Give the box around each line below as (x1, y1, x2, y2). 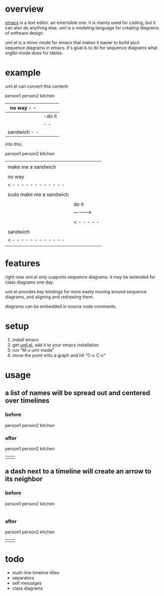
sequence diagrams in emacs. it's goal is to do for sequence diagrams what (5, 45, 158, 50)
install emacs (12, 336, 39, 342)
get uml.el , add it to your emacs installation (12, 342, 99, 348)
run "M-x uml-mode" (12, 347, 55, 353)
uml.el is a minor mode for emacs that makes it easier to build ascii (5, 39, 140, 45)
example (5, 67, 41, 78)
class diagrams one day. (5, 279, 54, 285)
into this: (5, 141, 23, 147)
